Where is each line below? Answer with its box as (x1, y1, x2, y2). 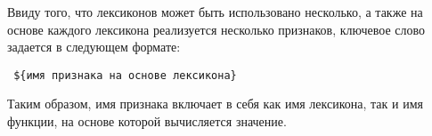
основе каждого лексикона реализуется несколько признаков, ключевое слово (7, 20, 426, 38)
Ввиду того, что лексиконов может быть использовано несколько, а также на (7, 3, 423, 20)
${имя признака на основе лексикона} (13, 68, 237, 82)
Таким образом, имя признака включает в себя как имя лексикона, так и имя (7, 94, 423, 113)
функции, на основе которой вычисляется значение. (7, 112, 287, 131)
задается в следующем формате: (7, 37, 181, 56)
